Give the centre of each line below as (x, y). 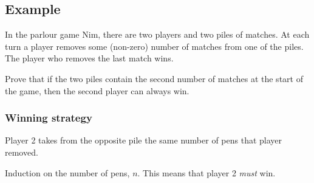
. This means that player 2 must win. (206, 172)
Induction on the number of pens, (67, 172)
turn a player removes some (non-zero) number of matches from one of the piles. (154, 46)
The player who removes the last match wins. (89, 58)
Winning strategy (49, 118)
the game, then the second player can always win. (97, 90)
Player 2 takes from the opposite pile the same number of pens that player (144, 140)
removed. (22, 152)
